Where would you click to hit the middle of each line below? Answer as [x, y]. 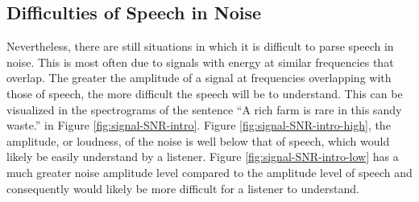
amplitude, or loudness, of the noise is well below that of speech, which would [198, 140]
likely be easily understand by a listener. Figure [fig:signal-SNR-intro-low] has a [203, 157]
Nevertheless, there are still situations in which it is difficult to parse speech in [200, 46]
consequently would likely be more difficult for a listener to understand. [183, 188]
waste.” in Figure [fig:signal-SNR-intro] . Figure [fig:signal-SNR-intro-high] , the [199, 125]
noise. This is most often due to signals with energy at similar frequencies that [200, 62]
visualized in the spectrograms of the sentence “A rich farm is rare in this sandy [204, 109]
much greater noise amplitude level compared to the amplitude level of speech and [209, 172]
